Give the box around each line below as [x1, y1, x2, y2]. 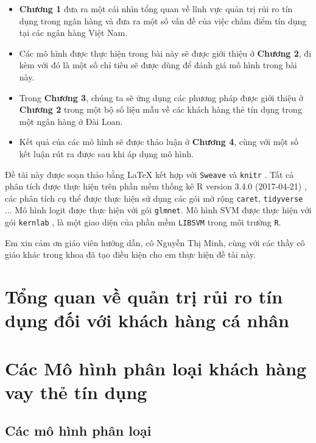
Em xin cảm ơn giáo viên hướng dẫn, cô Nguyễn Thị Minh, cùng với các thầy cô [5, 236, 305, 249]
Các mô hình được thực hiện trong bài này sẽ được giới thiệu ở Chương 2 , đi [19, 46, 312, 59]
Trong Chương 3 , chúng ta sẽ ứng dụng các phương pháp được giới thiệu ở [19, 91, 303, 104]
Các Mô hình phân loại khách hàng [5, 355, 307, 380]
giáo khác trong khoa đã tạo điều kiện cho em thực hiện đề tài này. [5, 248, 256, 261]
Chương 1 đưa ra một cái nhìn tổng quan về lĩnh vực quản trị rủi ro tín [19, 2, 293, 15]
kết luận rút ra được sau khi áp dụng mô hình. [19, 147, 194, 160]
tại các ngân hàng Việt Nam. [19, 26, 128, 39]
